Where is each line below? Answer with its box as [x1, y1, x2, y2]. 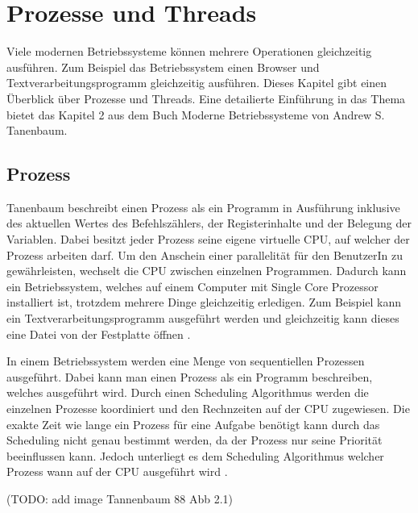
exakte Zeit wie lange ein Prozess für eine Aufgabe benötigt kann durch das [6, 415, 380, 432]
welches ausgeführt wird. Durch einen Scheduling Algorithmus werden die [6, 384, 369, 401]
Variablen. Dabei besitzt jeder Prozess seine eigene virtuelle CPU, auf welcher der [6, 231, 410, 248]
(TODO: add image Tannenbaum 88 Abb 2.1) [6, 490, 233, 507]
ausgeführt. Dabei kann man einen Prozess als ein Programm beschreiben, [6, 368, 373, 385]
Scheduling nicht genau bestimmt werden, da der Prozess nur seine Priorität [6, 432, 383, 448]
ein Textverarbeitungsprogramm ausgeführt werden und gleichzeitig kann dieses [6, 310, 399, 327]
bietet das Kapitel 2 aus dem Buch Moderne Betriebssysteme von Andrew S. [6, 106, 385, 123]
